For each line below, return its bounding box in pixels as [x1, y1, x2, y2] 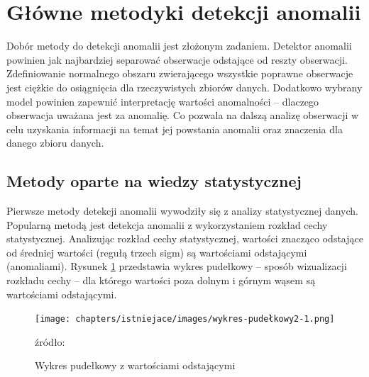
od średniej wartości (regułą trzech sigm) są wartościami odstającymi [6, 244, 307, 259]
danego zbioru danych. [6, 135, 104, 150]
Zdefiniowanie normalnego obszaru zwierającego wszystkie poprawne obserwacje [6, 66, 353, 81]
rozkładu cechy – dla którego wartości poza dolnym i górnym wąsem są [6, 273, 316, 288]
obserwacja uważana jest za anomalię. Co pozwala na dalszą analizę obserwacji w [6, 108, 359, 123]
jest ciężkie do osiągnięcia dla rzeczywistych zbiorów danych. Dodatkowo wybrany [6, 79, 363, 94]
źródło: [35, 334, 65, 349]
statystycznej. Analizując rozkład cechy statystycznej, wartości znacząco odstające [6, 231, 363, 246]
